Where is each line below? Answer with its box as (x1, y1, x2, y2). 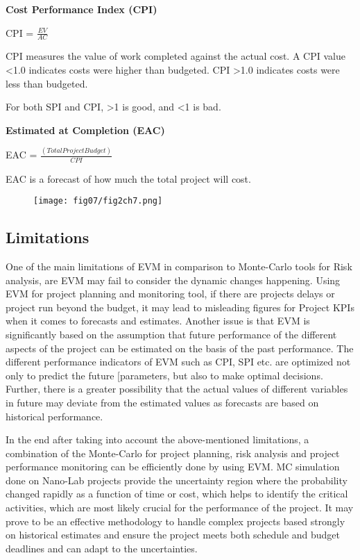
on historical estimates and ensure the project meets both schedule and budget (6, 527, 341, 542)
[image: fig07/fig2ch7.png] (33, 196, 163, 206)
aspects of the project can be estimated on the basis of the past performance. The (6, 340, 354, 355)
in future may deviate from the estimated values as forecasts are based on (6, 395, 319, 409)
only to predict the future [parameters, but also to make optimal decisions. (6, 368, 323, 382)
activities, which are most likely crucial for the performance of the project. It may (6, 500, 354, 515)
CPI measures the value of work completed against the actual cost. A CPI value (6, 49, 345, 63)
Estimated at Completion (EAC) (6, 122, 165, 137)
